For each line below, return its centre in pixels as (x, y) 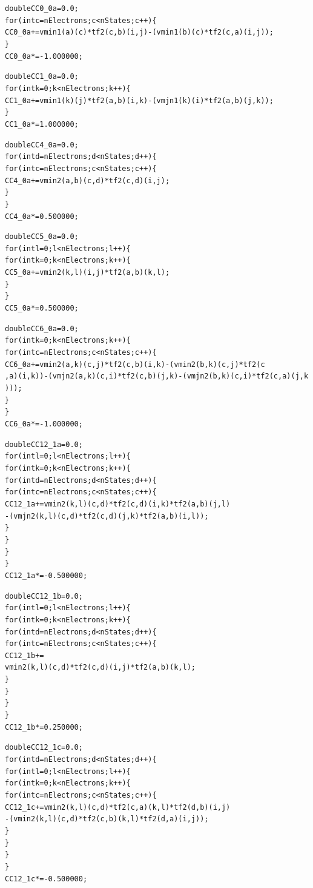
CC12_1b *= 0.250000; (44, 727)
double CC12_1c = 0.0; (44, 748)
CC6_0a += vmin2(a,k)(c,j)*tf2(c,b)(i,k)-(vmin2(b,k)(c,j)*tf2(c (135, 364)
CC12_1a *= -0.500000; (46, 575)
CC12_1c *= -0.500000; (46, 879)
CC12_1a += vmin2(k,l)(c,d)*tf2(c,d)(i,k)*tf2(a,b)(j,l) (118, 504)
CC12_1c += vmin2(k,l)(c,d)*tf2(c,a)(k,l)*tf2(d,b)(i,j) (118, 807)
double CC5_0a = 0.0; (42, 237)
